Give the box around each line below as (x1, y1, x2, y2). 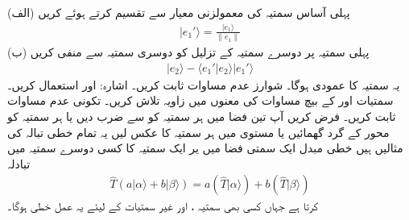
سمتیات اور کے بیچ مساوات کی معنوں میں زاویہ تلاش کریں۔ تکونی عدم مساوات (7, 92, 394, 109)
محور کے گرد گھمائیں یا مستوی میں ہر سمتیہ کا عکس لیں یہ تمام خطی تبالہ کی (7, 123, 390, 140)
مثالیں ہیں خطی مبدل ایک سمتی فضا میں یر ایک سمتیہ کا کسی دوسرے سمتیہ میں (7, 139, 403, 156)
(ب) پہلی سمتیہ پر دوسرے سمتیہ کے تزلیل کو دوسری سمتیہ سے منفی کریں (7, 44, 370, 60)
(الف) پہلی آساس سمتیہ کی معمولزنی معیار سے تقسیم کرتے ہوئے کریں (7, 4, 350, 20)
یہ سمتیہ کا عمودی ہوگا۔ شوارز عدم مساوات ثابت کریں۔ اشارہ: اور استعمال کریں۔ (7, 76, 400, 93)
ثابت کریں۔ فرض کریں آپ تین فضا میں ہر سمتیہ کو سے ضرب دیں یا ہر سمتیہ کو (7, 108, 396, 125)
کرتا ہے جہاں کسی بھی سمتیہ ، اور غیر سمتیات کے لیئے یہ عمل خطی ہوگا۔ (7, 197, 319, 214)
